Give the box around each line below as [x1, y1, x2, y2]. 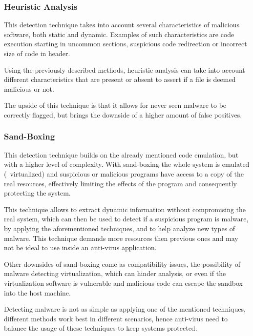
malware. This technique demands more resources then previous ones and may [4, 233, 238, 243]
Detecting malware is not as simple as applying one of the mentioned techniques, [4, 304, 246, 314]
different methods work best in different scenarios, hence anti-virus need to [4, 313, 228, 323]
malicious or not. [4, 83, 54, 94]
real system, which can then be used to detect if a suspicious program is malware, [4, 214, 249, 224]
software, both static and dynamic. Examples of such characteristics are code [4, 29, 234, 39]
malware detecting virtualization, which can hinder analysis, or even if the [4, 268, 226, 278]
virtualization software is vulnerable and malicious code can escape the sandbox [4, 277, 243, 288]
